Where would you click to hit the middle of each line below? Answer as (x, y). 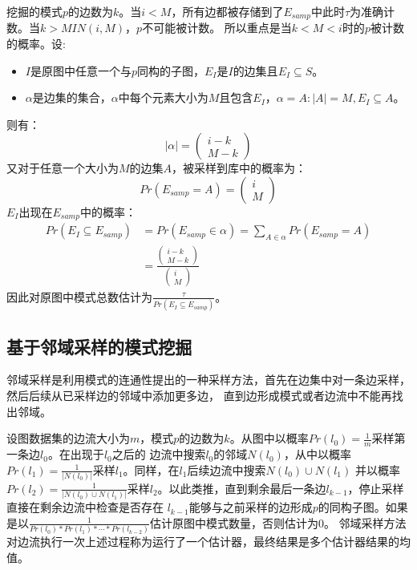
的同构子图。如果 (363, 507)
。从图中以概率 (269, 438)
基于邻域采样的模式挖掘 (99, 346)
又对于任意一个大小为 (63, 168)
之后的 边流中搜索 (159, 454)
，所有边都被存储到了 (227, 11)
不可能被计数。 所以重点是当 (217, 28)
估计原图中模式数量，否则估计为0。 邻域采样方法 (278, 522)
